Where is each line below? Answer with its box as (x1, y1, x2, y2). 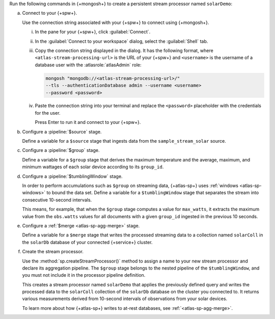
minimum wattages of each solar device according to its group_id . (22, 164, 164, 170)
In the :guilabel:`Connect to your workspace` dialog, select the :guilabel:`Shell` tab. (35, 38, 208, 44)
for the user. (35, 110, 61, 116)
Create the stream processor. (22, 249, 84, 255)
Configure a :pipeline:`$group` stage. (22, 147, 100, 153)
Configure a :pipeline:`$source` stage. (22, 128, 102, 135)
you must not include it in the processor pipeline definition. (22, 272, 146, 278)
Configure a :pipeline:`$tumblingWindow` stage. (22, 173, 123, 179)
